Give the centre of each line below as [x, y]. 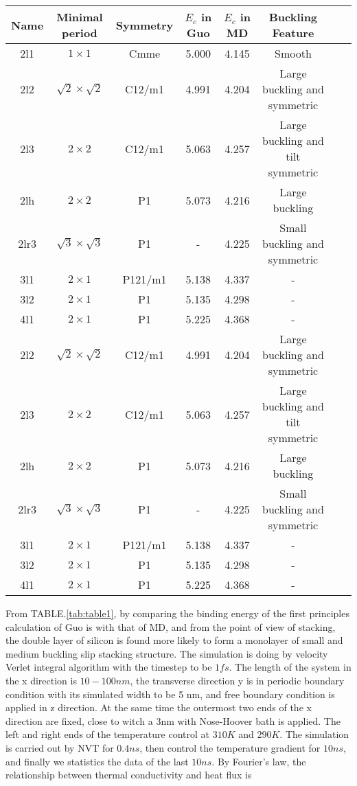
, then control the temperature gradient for [230, 747]
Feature [293, 33]
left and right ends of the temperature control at [107, 734]
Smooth [293, 53]
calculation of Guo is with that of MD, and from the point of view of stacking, [171, 626]
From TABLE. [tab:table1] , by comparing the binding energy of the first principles [177, 613]
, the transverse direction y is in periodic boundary [237, 680]
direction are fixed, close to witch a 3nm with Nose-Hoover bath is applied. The [173, 720]
